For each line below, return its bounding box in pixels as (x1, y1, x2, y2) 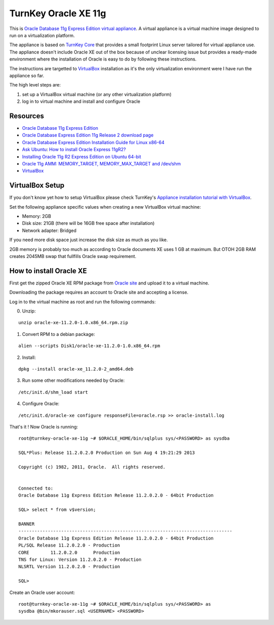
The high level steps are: (9, 82, 61, 88)
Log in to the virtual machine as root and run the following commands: (9, 298, 156, 305)
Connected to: (18, 486, 53, 491)
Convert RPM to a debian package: (22, 331, 95, 337)
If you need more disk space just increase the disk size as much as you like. (9, 237, 168, 243)
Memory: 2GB (22, 213, 51, 219)
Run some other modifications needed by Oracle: (22, 377, 125, 384)
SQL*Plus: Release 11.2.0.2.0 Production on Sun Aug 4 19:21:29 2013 (18, 450, 195, 456)
